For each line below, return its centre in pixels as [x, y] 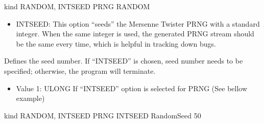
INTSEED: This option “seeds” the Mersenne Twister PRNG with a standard [138, 23]
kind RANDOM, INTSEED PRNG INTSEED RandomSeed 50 [103, 115]
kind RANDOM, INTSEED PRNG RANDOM [77, 6]
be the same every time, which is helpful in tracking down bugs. [116, 43]
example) [30, 98]
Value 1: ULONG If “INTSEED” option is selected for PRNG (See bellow [132, 88]
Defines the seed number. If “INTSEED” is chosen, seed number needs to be [124, 61]
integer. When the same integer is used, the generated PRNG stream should [135, 34]
